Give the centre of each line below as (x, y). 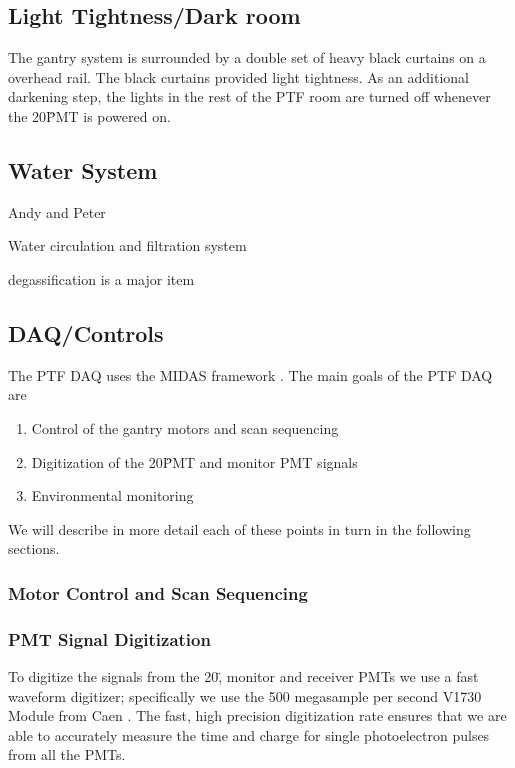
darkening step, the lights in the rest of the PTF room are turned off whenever (249, 96)
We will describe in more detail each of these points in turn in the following (239, 528)
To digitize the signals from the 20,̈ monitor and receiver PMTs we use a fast (243, 675)
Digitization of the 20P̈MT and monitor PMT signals (194, 461)
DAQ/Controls (86, 332)
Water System (83, 169)
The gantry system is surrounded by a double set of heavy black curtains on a (247, 57)
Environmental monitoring (112, 495)
